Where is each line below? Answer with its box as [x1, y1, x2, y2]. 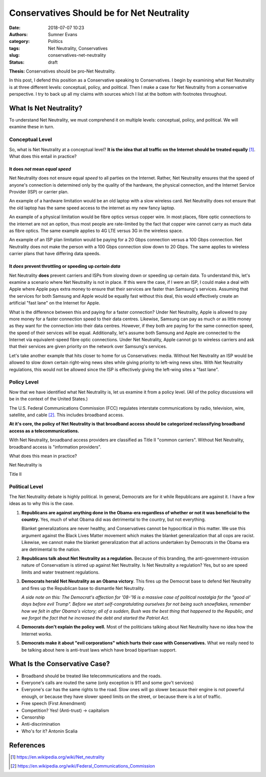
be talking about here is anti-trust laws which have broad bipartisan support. [21, 647, 177, 653]
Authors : [9, 31, 28, 37]
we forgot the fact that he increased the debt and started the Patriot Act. [21, 615, 169, 621]
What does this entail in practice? [9, 153, 77, 159]
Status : [9, 59, 25, 65]
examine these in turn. [9, 124, 55, 130]
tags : [9, 45, 20, 51]
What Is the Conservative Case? [9, 660, 110, 668]
